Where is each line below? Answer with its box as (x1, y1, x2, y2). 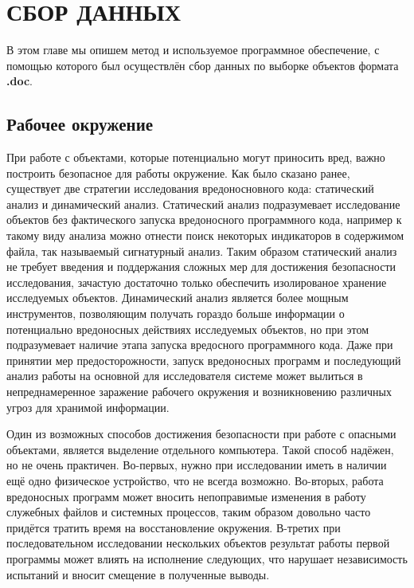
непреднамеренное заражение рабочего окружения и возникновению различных (6, 383, 392, 400)
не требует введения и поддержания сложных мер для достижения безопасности (6, 258, 396, 275)
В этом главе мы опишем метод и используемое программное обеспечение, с (6, 41, 380, 58)
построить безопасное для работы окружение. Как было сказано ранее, (6, 164, 350, 181)
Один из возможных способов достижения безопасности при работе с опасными (6, 425, 396, 442)
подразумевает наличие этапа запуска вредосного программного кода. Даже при (6, 336, 393, 353)
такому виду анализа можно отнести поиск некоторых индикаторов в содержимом (6, 227, 404, 244)
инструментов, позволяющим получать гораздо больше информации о (6, 305, 345, 322)
